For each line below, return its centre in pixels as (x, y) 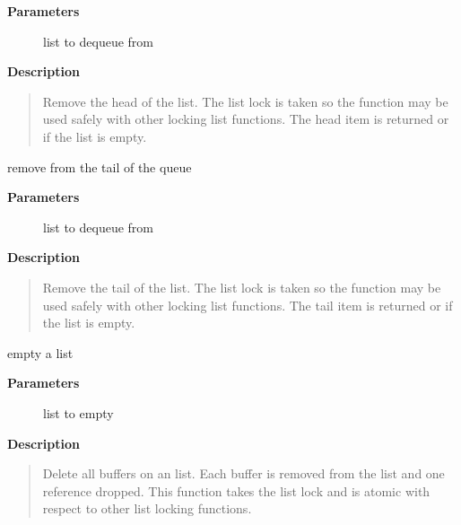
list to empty (78, 412)
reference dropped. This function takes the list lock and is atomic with (236, 490)
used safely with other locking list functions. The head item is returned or (246, 119)
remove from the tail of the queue (100, 166)
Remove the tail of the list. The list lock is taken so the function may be (242, 287)
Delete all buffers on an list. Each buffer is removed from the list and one (244, 473)
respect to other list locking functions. (147, 508)
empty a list (40, 352)
